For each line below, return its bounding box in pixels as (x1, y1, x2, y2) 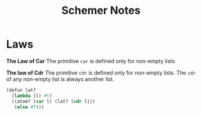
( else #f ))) (14, 104, 44, 110)
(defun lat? (6, 87, 36, 93)
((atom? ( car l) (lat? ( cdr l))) (11, 98, 96, 104)
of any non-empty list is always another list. (6, 75, 114, 82)
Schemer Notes (61, 4, 141, 17)
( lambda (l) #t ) (11, 93, 52, 99)
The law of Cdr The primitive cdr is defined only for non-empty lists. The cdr (6, 69, 196, 76)
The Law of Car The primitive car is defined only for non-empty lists (6, 57, 176, 64)
